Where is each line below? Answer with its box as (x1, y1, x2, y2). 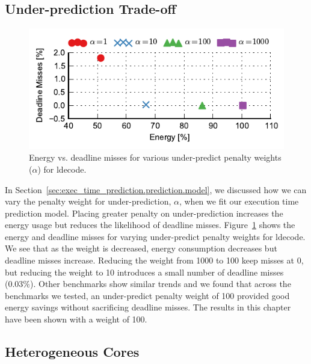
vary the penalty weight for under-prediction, (5, 195, 171, 208)
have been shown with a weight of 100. (5, 313, 147, 325)
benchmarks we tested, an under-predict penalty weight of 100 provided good (5, 289, 290, 301)
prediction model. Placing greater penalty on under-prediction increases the (5, 206, 283, 219)
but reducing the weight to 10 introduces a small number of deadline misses (5, 265, 284, 278)
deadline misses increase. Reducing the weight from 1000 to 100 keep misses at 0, (5, 254, 304, 267)
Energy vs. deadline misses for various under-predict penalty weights (29, 151, 282, 164)
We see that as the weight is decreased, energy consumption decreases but (5, 242, 277, 254)
